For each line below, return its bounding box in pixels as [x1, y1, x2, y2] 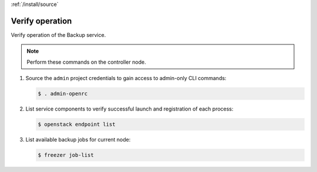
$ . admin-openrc [38, 91, 88, 97]
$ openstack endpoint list [38, 121, 116, 128]
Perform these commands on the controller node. [26, 59, 146, 66]
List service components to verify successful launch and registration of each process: [25, 105, 234, 112]
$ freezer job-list [38, 152, 94, 158]
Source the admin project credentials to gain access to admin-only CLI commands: [25, 75, 227, 82]
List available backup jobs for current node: [25, 136, 131, 143]
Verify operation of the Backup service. [11, 31, 106, 38]
